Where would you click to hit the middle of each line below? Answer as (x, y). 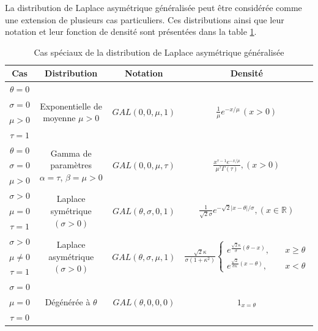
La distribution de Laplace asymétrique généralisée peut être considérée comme (153, 7)
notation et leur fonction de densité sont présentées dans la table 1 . (131, 32)
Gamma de (71, 153)
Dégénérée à (68, 302)
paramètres (71, 165)
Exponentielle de (71, 106)
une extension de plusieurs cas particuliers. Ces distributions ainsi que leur (145, 19)
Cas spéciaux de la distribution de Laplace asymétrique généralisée (159, 52)
